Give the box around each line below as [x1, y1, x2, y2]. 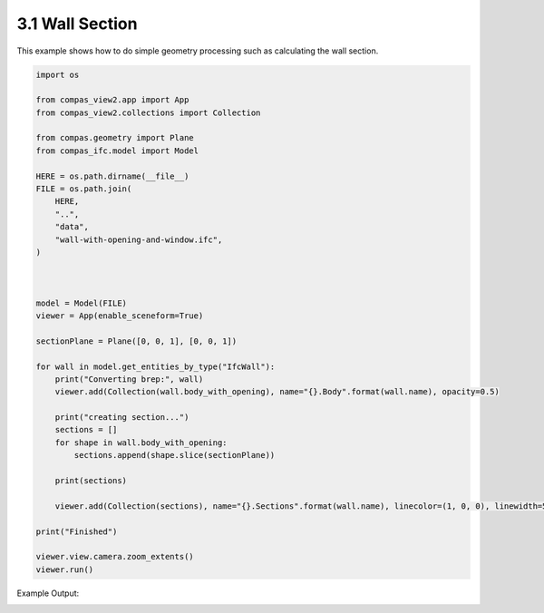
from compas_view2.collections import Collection [35, 107, 261, 118]
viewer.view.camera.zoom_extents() [35, 551, 194, 562]
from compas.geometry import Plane [35, 132, 194, 143]
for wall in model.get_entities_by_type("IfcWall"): [35, 361, 276, 372]
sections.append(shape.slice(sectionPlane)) [73, 450, 276, 461]
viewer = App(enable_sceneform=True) [35, 310, 204, 321]
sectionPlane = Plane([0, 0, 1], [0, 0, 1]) [35, 336, 238, 346]
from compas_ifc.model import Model [35, 145, 199, 156]
